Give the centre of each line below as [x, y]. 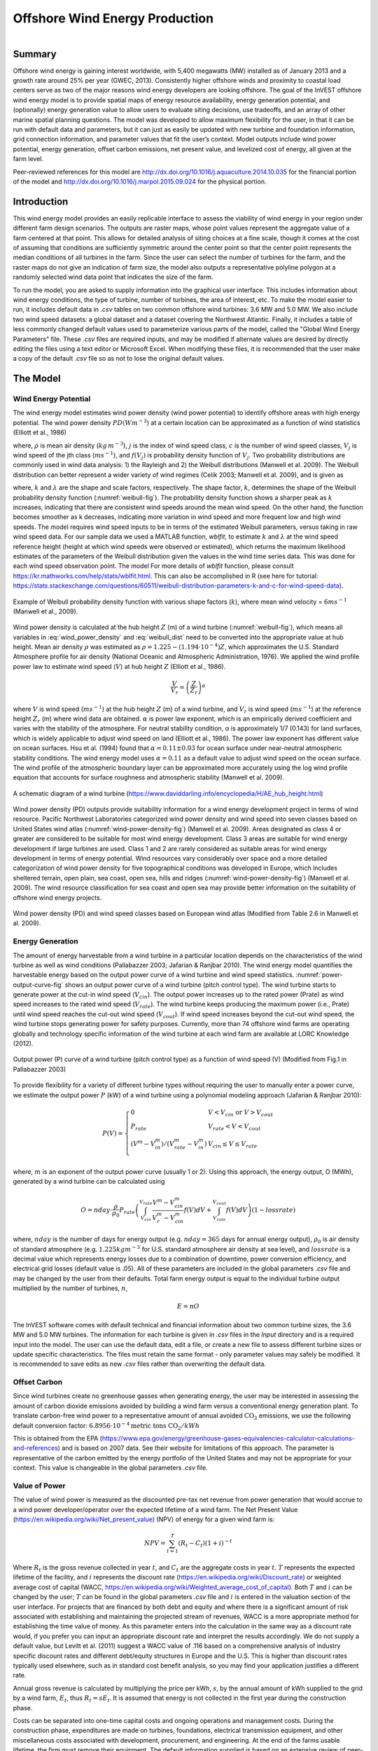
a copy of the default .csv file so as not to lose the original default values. [119, 359]
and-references [36, 1448]
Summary [35, 54]
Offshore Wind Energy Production [113, 18]
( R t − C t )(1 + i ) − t [205, 1544]
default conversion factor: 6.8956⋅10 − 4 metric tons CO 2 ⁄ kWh [106, 1426]
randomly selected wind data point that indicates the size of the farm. [113, 277]
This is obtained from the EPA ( [58, 1439]
